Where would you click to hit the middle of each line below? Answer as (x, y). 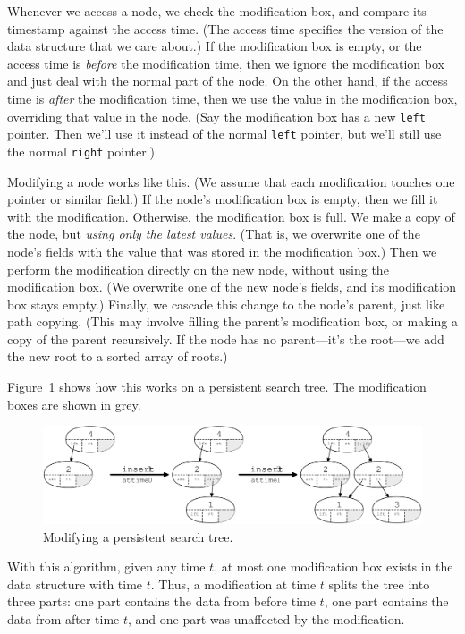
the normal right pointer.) (81, 151)
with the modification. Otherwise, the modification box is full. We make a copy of (231, 216)
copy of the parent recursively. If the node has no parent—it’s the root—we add (226, 338)
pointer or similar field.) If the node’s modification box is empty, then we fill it (223, 199)
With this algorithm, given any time (106, 566)
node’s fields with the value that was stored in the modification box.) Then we (222, 251)
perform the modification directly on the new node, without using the (198, 269)
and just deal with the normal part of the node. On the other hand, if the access (228, 81)
